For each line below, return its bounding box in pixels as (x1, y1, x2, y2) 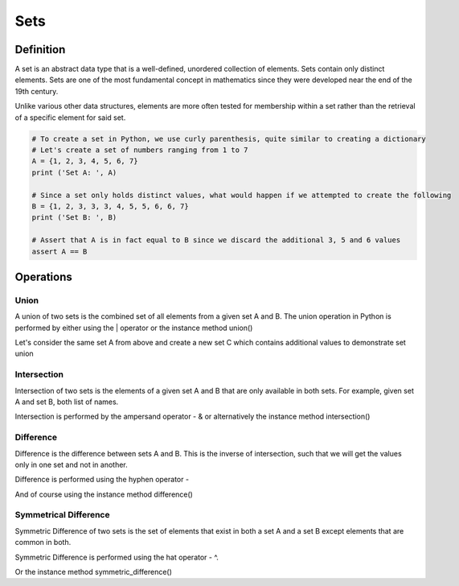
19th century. (14, 86, 59, 96)
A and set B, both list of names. (14, 397, 119, 406)
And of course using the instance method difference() (14, 489, 193, 499)
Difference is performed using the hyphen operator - (14, 475, 189, 485)
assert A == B (31, 246, 88, 256)
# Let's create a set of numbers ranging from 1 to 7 (31, 146, 248, 155)
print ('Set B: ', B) (31, 213, 117, 222)
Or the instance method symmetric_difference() (14, 567, 173, 576)
